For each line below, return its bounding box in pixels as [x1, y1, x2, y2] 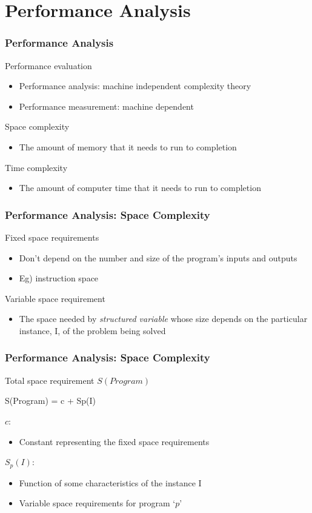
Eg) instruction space [19, 272, 99, 284]
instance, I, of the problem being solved [19, 324, 166, 337]
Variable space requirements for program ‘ [19, 497, 176, 509]
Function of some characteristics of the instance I [19, 476, 202, 489]
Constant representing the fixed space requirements [19, 435, 210, 448]
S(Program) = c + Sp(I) [5, 394, 96, 407]
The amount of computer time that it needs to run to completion [19, 181, 261, 194]
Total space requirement [5, 374, 95, 386]
